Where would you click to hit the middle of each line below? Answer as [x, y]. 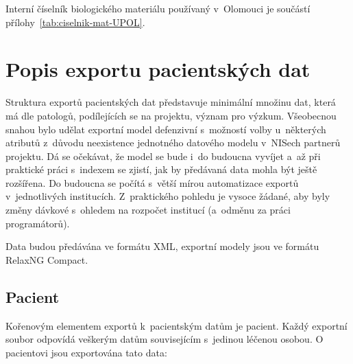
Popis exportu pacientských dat [158, 69]
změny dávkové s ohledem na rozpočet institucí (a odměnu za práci [148, 210]
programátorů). [38, 223]
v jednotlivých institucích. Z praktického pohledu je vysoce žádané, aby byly [168, 196]
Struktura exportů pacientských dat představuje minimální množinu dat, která [171, 102]
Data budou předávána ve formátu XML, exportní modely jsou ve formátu [162, 246]
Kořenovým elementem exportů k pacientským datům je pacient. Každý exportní [176, 325]
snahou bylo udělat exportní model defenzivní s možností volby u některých [166, 129]
